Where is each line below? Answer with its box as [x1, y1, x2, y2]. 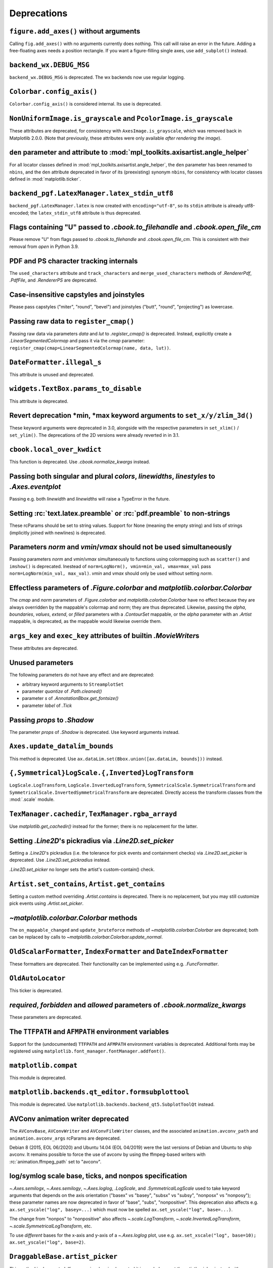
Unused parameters [9, 658, 74, 667]
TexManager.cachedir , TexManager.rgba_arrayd [9, 809, 177, 818]
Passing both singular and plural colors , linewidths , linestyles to [9, 472, 215, 480]
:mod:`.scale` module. [9, 796, 55, 802]
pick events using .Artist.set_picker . [9, 900, 83, 906]
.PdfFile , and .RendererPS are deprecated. [9, 277, 98, 284]
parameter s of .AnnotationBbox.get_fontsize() [22, 695, 119, 701]
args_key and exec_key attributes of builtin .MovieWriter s [9, 631, 200, 640]
